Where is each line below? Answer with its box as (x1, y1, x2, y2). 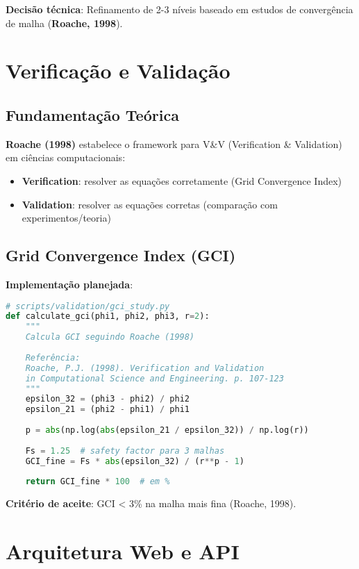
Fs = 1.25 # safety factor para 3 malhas (25, 445, 225, 456)
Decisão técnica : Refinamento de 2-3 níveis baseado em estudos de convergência (6, 2, 353, 16)
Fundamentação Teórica (6, 104, 179, 125)
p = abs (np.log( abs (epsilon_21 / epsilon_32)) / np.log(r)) (25, 425, 309, 436)
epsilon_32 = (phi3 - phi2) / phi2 (25, 394, 190, 404)
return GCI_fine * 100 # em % (25, 477, 170, 487)
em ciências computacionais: (6, 150, 126, 165)
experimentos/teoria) (22, 211, 111, 225)
